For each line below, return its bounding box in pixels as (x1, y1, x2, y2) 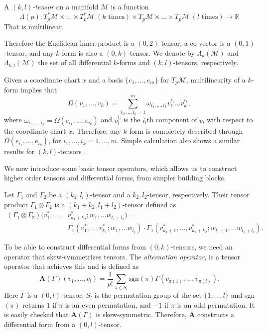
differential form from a (4, 319, 76, 329)
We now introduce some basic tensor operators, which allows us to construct (4, 163, 237, 173)
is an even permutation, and (65, 299, 151, 310)
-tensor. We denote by (128, 47, 195, 58)
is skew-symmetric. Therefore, (96, 309, 187, 320)
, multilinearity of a (186, 74, 246, 84)
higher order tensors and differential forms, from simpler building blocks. (4, 172, 226, 183)
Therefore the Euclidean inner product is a (4, 38, 134, 48)
